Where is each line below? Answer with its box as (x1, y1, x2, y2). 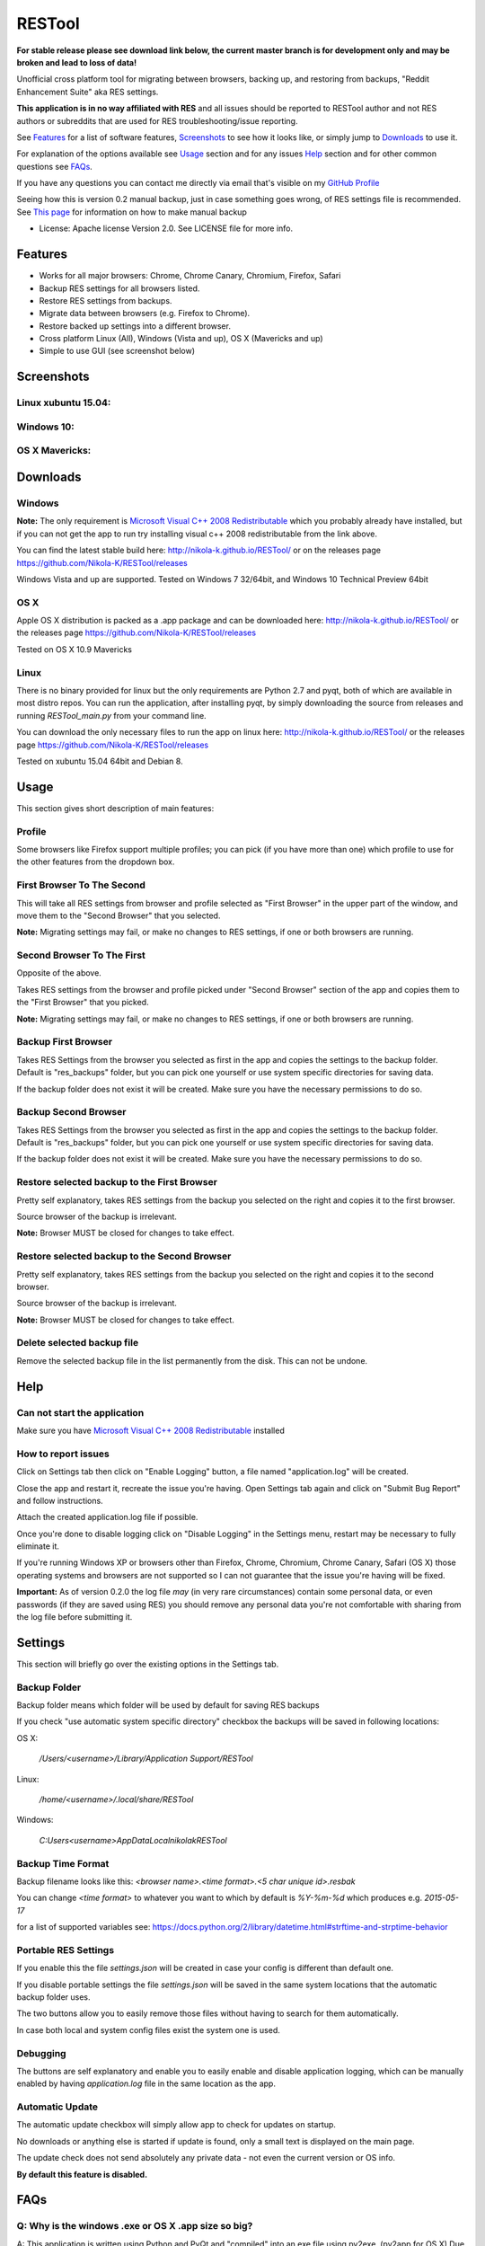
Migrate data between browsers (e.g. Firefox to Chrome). (39, 308, 251, 319)
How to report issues (16, 1447, 110, 1460)
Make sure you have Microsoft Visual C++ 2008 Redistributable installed (16, 1425, 285, 1436)
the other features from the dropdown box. (16, 856, 175, 867)
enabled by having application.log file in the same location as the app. (16, 2078, 276, 2089)
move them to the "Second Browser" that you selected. (16, 910, 221, 921)
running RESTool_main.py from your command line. (16, 710, 207, 721)
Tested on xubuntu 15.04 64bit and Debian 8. (16, 756, 183, 766)
